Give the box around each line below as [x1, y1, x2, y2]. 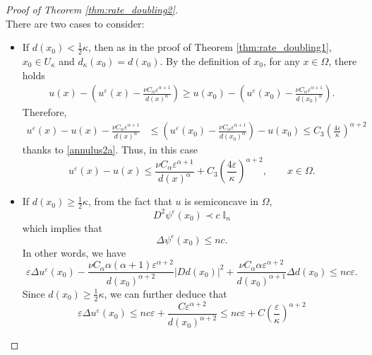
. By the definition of [160, 54, 251, 69]
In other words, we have [22, 245, 126, 260]
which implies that [22, 220, 103, 235]
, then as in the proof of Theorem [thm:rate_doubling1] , [88, 40, 332, 54]
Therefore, [22, 105, 67, 120]
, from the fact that [88, 194, 172, 209]
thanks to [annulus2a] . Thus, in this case [22, 142, 198, 157]
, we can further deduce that [104, 286, 227, 301]
